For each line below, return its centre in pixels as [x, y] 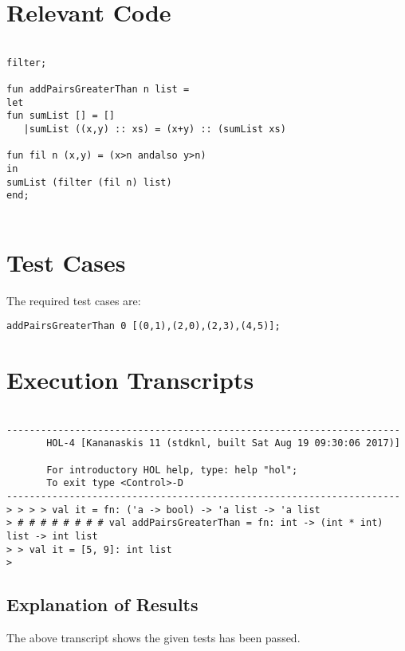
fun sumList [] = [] [61, 116]
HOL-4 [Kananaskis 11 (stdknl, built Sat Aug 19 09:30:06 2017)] [223, 443]
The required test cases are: [74, 300]
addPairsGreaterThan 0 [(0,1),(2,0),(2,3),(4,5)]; [144, 326]
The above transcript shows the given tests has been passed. [153, 638]
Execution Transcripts [130, 380]
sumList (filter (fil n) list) [89, 182]
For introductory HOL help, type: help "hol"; [172, 470]
